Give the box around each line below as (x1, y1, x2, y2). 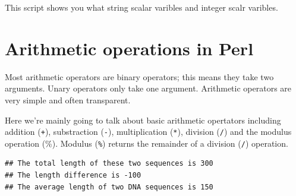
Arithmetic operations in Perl (5, 36, 254, 60)
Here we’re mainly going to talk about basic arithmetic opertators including (5, 113, 281, 126)
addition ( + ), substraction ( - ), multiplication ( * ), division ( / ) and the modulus (5, 125, 292, 138)
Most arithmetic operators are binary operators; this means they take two (5, 70, 274, 83)
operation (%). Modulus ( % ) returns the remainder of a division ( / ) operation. (5, 137, 288, 149)
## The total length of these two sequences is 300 (5, 159, 213, 168)
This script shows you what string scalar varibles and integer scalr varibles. (5, 1, 278, 13)
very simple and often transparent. (5, 93, 131, 106)
